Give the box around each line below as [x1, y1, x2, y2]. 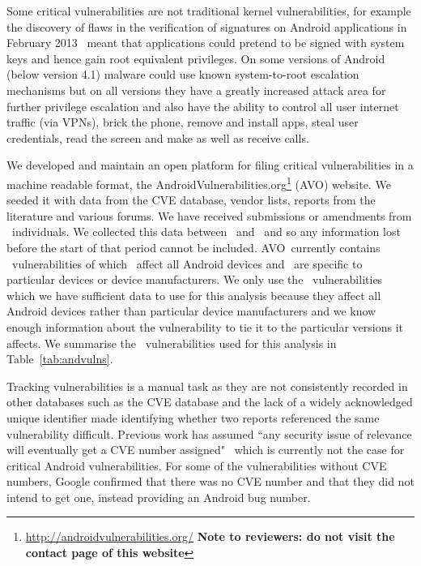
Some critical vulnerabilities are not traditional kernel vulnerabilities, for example [6, 2, 411, 19]
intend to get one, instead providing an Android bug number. [6, 488, 311, 505]
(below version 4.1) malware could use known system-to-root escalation [6, 66, 359, 83]
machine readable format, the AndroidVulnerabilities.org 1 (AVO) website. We [6, 173, 391, 192]
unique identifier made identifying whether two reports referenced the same [6, 409, 380, 426]
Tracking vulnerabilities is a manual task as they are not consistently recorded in [6, 377, 408, 394]
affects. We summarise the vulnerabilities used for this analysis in [6, 334, 337, 351]
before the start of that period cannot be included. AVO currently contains [6, 238, 381, 255]
